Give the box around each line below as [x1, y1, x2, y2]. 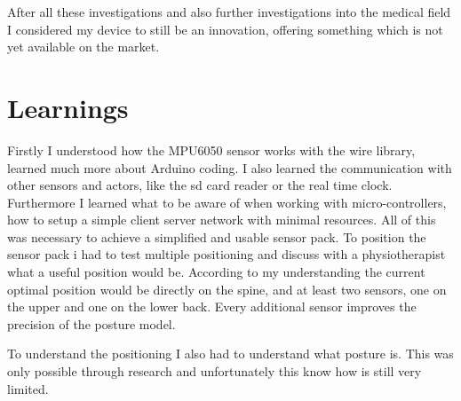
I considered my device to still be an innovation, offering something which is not [7, 20, 443, 38]
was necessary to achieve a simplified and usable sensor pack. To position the [7, 227, 426, 246]
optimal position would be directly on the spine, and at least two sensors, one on [7, 279, 447, 298]
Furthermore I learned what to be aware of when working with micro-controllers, [7, 193, 447, 211]
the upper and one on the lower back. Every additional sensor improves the [7, 297, 417, 316]
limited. [7, 379, 49, 397]
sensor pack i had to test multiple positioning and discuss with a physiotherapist [7, 245, 446, 263]
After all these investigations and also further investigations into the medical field [7, 3, 451, 20]
